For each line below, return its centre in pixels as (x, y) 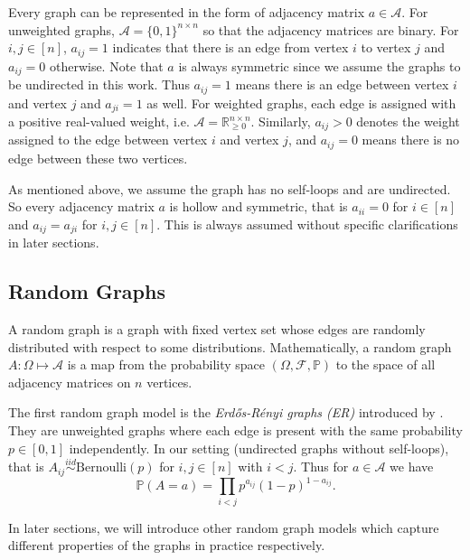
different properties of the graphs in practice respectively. (167, 545)
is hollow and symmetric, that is (258, 206)
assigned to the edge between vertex (108, 140)
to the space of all (385, 364)
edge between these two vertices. (98, 158)
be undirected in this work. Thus (99, 84)
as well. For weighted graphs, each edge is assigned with (301, 103)
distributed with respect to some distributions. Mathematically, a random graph (230, 346)
